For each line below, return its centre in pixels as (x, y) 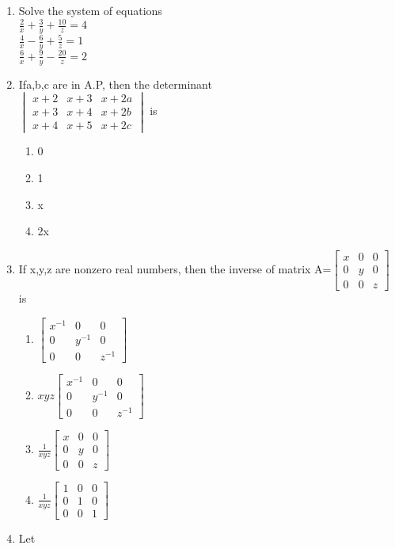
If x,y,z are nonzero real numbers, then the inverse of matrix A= (175, 268)
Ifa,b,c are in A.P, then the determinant (115, 84)
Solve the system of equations (90, 10)
